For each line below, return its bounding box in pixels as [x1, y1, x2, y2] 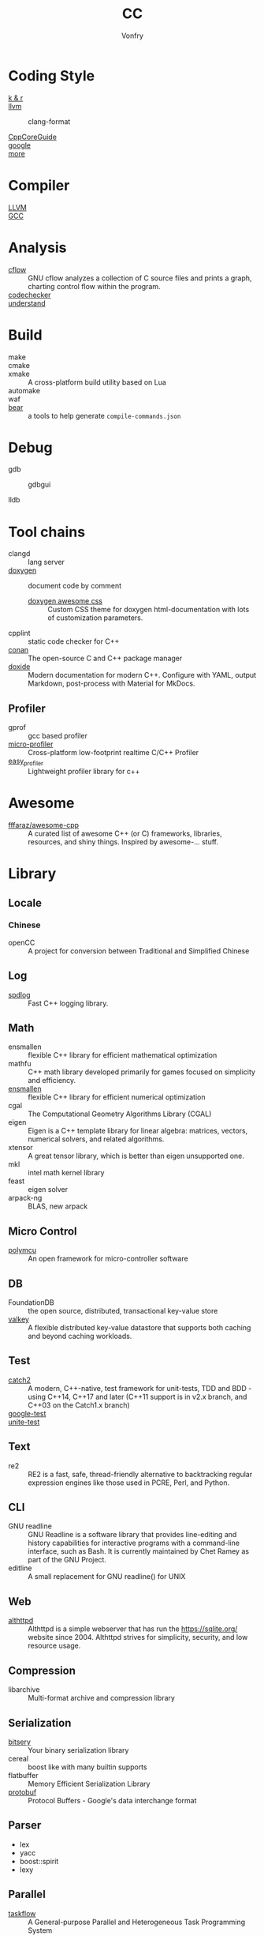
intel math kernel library [28, 1168, 105, 1178]
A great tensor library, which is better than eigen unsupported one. [28, 1151, 244, 1161]
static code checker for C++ [28, 637, 120, 646]
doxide [8, 662, 31, 671]
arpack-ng [8, 1194, 43, 1203]
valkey [8, 1314, 30, 1324]
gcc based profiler [28, 731, 88, 741]
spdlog [8, 990, 31, 999]
